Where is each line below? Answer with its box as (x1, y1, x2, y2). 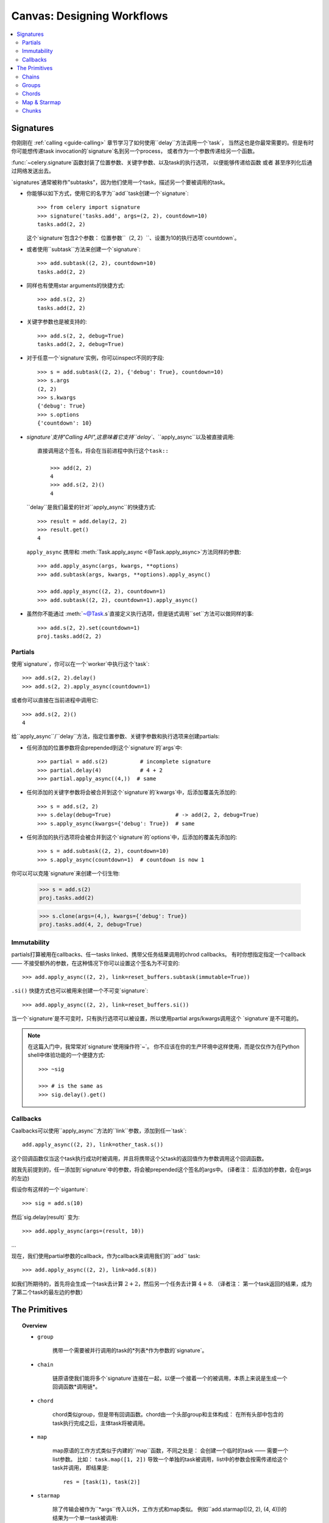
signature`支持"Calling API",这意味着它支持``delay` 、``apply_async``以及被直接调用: (26, 433, 235, 440)
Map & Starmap (22, 98, 61, 106)
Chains (22, 73, 40, 80)
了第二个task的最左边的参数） (11, 1288, 87, 1296)
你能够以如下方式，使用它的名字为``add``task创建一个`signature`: (26, 189, 189, 197)
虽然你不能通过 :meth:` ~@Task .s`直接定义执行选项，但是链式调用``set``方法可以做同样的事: (26, 610, 254, 618)
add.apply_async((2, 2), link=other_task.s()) (22, 1141, 164, 1148)
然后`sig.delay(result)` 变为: (11, 1213, 80, 1221)
